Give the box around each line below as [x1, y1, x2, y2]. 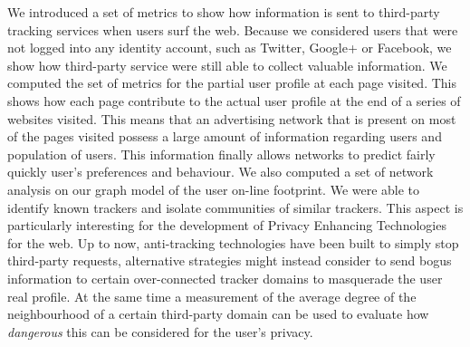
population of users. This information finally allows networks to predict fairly [7, 144, 436, 163]
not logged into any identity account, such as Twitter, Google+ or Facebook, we [7, 38, 452, 57]
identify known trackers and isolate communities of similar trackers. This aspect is [7, 198, 464, 217]
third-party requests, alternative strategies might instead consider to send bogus [7, 251, 452, 270]
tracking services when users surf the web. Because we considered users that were [7, 20, 458, 39]
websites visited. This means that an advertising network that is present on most [7, 109, 456, 128]
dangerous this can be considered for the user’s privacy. [7, 322, 313, 341]
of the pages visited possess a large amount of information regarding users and [7, 127, 442, 146]
